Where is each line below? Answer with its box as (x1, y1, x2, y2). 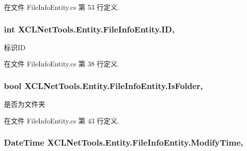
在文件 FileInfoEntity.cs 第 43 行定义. (4, 115, 119, 125)
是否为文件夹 (4, 99, 45, 109)
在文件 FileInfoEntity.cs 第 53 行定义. (4, 2, 119, 12)
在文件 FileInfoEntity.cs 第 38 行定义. (4, 59, 119, 69)
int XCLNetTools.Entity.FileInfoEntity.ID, (4, 23, 175, 35)
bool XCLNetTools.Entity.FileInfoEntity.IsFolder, (4, 79, 203, 91)
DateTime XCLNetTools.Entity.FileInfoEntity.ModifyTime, (4, 136, 244, 149)
